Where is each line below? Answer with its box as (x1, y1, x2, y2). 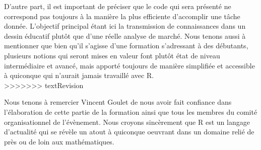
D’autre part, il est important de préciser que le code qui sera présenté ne (4, 1, 231, 11)
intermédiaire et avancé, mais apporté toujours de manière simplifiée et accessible (4, 60, 255, 70)
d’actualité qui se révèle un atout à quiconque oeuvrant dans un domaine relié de (4, 126, 254, 137)
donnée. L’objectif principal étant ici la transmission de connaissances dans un (4, 21, 246, 31)
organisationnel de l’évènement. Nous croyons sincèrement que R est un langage (4, 116, 250, 127)
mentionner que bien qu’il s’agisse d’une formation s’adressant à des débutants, (4, 40, 248, 51)
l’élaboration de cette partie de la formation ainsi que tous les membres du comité (4, 106, 257, 117)
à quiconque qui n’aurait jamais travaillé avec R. (4, 70, 154, 81)
